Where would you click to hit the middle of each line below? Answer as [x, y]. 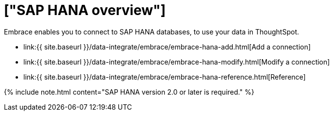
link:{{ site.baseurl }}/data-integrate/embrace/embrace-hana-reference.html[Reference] [165, 77]
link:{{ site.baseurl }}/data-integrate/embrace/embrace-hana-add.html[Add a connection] [167, 47]
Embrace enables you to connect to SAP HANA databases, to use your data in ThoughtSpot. [152, 32]
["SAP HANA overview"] [85, 10]
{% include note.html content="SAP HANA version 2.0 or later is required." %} [129, 92]
